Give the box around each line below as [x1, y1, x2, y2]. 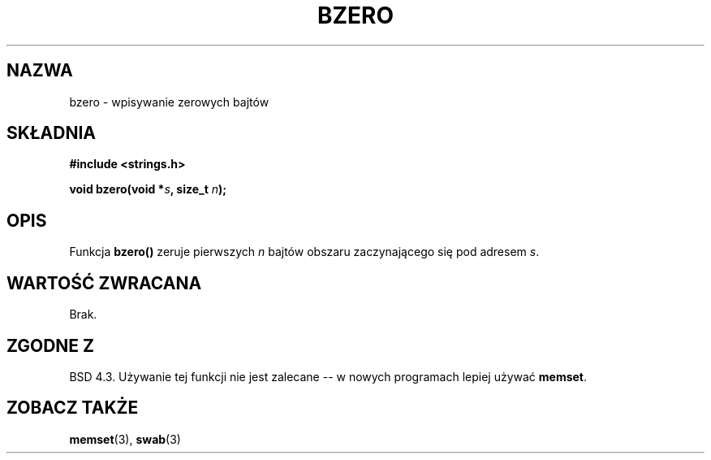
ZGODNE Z [6, 335, 95, 356]
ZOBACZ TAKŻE [6, 397, 139, 419]
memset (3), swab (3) [69, 432, 181, 446]
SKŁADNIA [6, 123, 96, 144]
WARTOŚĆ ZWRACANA [6, 272, 202, 293]
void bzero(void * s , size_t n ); [69, 182, 227, 197]
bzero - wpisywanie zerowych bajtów [69, 94, 269, 109]
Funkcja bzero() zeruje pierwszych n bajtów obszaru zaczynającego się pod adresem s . [69, 245, 540, 259]
